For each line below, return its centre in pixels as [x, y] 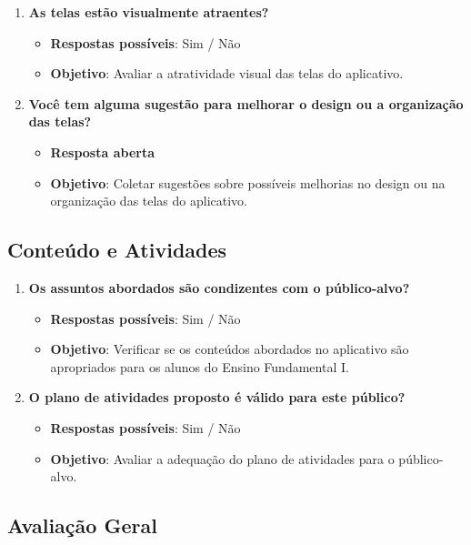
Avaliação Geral [82, 525]
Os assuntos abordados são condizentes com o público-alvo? [219, 287]
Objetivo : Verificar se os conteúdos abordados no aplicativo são [230, 349]
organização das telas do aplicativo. [149, 201]
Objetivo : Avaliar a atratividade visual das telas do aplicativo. [227, 73]
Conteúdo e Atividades [117, 250]
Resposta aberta [102, 151]
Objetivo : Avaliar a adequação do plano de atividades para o [222, 458]
